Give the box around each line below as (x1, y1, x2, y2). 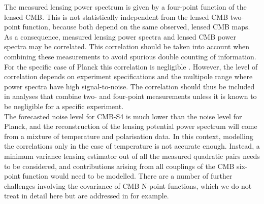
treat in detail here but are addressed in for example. (4, 190, 169, 201)
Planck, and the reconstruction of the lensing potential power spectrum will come (4, 121, 257, 131)
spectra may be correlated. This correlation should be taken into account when (4, 41, 250, 52)
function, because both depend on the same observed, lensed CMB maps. (22, 21, 250, 32)
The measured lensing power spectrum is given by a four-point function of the (4, 2, 247, 12)
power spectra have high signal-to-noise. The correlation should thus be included (4, 81, 255, 91)
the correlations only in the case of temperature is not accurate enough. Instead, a (4, 141, 260, 151)
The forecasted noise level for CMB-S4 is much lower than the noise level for (4, 111, 242, 121)
